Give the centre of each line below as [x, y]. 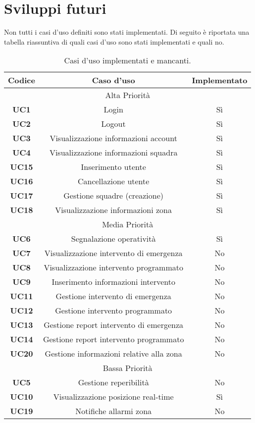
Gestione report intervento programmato [113, 339]
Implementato [220, 80]
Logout [113, 124]
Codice [22, 80]
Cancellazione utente [113, 181]
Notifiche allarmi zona [114, 411]
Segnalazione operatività [113, 239]
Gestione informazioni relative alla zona [113, 354]
